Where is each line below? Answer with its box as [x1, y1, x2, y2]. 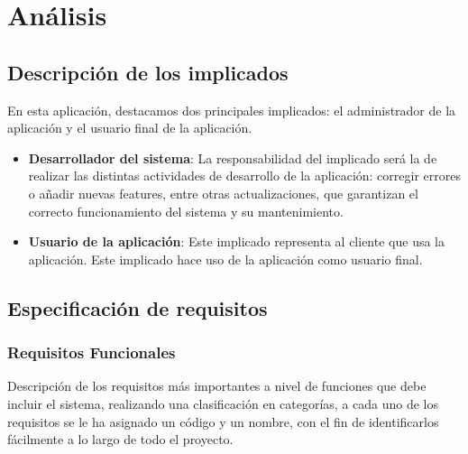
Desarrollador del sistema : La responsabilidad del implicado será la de [28, 148, 437, 167]
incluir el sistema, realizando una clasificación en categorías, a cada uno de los [7, 394, 439, 412]
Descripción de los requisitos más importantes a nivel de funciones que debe [7, 376, 427, 395]
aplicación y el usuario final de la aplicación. [7, 118, 252, 137]
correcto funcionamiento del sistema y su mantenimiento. [28, 201, 344, 220]
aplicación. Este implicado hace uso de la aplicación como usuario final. [28, 249, 423, 268]
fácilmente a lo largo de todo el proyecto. [7, 430, 234, 449]
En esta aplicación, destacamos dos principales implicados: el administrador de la [7, 100, 456, 119]
